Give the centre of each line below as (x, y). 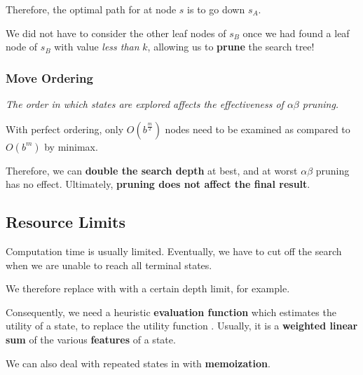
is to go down (216, 9)
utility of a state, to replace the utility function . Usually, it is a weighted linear (182, 326)
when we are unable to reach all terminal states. (109, 265)
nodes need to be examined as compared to (258, 129)
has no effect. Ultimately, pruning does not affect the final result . (158, 184)
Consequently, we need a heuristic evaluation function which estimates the (171, 312)
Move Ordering (49, 77)
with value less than (97, 47)
